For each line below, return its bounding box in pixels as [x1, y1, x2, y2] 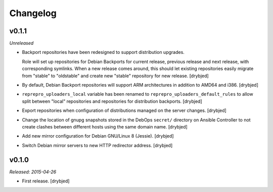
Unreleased [9, 40, 34, 46]
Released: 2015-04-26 [9, 169, 57, 175]
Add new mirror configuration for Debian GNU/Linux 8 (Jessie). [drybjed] [22, 133, 174, 139]
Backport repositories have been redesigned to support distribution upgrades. [22, 49, 185, 55]
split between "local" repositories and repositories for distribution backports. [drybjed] [22, 98, 202, 104]
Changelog [9, 8, 57, 19]
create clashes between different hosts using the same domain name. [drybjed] [22, 123, 188, 130]
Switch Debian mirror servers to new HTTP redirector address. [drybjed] [22, 142, 173, 148]
